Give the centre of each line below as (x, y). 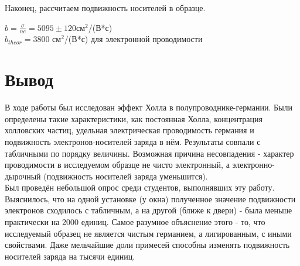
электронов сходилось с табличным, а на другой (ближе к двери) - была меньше (149, 210)
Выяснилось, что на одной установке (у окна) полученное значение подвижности (150, 198)
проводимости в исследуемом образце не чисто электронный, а (117, 165)
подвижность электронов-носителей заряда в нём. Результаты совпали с (133, 141)
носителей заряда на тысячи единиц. (70, 256)
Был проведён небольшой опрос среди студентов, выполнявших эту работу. (140, 187)
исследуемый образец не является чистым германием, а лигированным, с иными (148, 233)
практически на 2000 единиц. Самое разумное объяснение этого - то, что (135, 222)
